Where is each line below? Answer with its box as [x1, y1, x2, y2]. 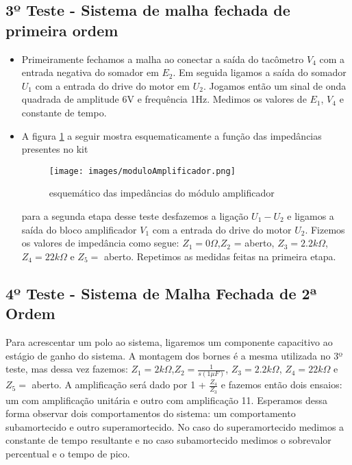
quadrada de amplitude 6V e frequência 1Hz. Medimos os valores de [21, 92, 307, 106]
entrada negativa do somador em [21, 65, 159, 79]
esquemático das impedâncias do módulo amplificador [49, 186, 275, 200]
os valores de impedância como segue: [21, 236, 179, 250]
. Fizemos [305, 222, 345, 236]
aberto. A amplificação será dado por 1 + [32, 377, 206, 392]
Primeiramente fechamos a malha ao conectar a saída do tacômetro [21, 51, 304, 66]
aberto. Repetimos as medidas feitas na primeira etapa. [103, 249, 336, 263]
